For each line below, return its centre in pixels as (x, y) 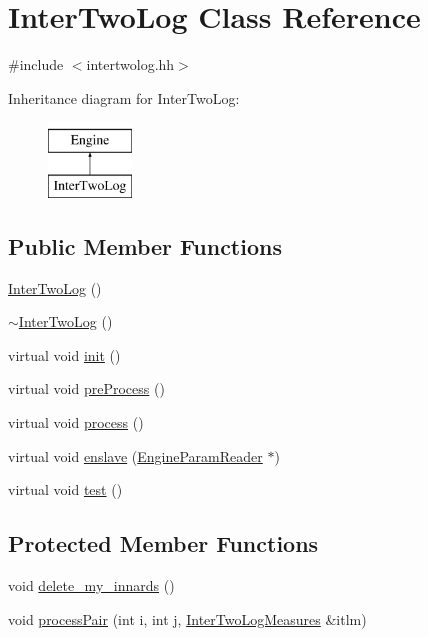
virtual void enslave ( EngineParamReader (135, 455)
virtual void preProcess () (86, 388)
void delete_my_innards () (91, 585)
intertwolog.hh (130, 64)
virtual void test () (65, 489)
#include (36, 64)
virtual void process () (76, 422)
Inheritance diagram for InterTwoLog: (124, 97)
